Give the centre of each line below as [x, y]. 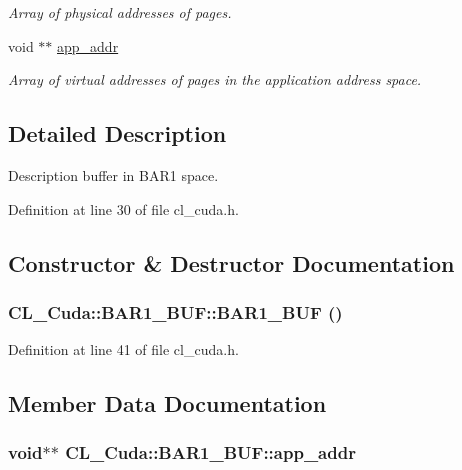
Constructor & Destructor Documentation [231, 262]
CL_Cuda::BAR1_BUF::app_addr [210, 452]
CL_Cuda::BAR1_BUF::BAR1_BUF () [175, 311]
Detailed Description [117, 133]
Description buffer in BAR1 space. [113, 174]
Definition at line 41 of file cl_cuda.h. [123, 349]
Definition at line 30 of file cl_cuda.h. [123, 208]
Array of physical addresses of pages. [120, 12]
